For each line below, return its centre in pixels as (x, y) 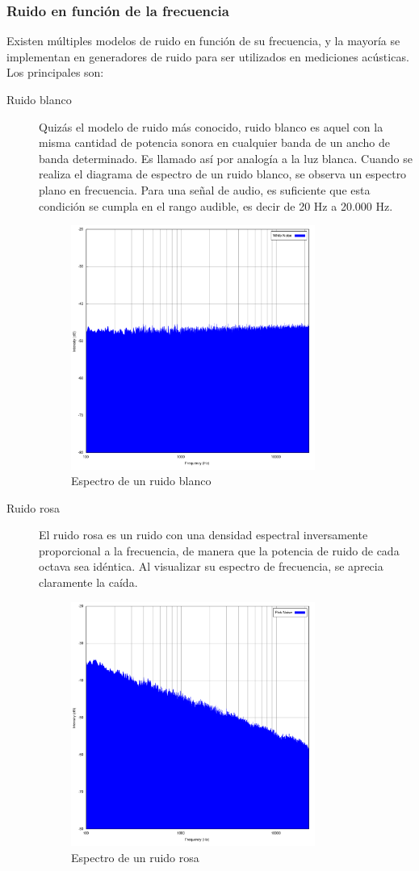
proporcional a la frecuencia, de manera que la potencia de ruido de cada (219, 550)
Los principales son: (55, 72)
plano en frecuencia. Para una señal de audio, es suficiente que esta (205, 189)
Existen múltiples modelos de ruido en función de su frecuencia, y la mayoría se (203, 41)
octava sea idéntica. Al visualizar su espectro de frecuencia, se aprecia (211, 566)
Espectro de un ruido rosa (135, 857)
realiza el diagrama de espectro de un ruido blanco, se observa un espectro (223, 174)
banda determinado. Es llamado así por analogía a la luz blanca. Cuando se (226, 158)
